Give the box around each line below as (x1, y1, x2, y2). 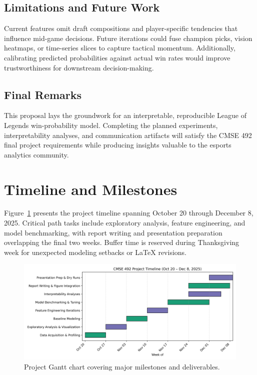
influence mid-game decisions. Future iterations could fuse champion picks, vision (4, 32, 252, 43)
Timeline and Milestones (4, 178, 177, 199)
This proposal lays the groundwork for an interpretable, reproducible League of (4, 110, 246, 120)
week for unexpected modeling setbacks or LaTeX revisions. (4, 246, 186, 257)
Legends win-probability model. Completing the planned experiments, (4, 119, 218, 130)
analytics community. (4, 149, 69, 159)
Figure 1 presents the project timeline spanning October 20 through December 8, (4, 207, 253, 218)
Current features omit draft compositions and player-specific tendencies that (4, 23, 238, 33)
